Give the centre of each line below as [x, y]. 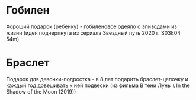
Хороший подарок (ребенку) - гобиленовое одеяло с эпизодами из [92, 26]
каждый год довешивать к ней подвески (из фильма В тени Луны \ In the [98, 85]
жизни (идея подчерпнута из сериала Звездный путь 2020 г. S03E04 [94, 32]
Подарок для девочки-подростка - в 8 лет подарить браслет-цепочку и [97, 79]
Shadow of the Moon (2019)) [41, 91]
